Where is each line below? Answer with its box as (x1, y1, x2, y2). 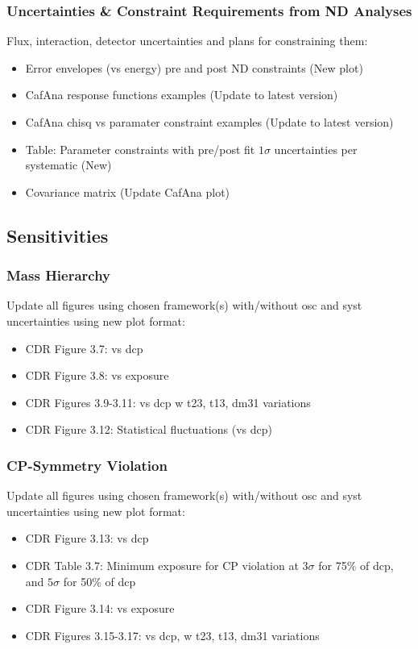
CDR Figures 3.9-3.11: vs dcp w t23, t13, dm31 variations (25, 393, 311, 410)
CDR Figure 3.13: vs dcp (25, 530, 149, 547)
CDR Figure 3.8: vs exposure (25, 367, 169, 384)
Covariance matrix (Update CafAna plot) (25, 183, 230, 200)
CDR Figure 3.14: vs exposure (25, 600, 175, 617)
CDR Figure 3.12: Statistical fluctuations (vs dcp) (25, 421, 272, 438)
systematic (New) (25, 156, 112, 173)
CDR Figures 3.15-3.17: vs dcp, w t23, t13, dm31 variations (25, 626, 320, 643)
